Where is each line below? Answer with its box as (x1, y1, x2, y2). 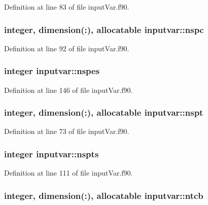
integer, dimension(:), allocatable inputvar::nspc (4, 23, 204, 36)
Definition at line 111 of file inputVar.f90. (4, 167, 133, 178)
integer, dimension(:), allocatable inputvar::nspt (4, 106, 203, 119)
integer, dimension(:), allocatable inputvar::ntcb (4, 189, 203, 201)
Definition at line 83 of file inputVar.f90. (4, 2, 129, 12)
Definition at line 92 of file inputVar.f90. (4, 43, 129, 53)
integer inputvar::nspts (4, 147, 99, 160)
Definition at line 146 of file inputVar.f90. (4, 84, 133, 95)
